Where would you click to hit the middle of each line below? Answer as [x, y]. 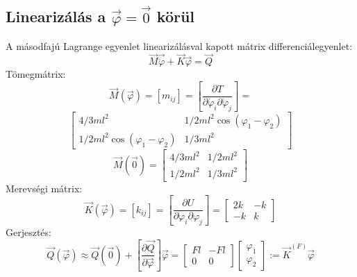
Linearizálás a [56, 16]
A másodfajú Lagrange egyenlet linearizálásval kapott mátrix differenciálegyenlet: [179, 45]
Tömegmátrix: [36, 74]
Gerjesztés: [28, 232]
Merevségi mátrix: [44, 188]
